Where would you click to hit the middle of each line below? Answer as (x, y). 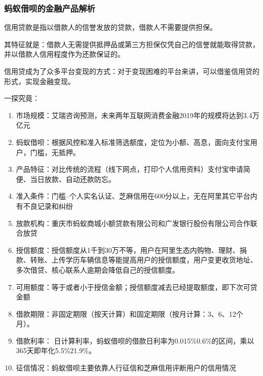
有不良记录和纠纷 (44, 205)
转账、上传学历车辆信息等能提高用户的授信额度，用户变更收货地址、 (144, 260)
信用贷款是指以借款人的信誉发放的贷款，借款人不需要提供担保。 (110, 27)
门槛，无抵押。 (55, 152)
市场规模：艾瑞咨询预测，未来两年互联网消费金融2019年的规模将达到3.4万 (138, 115)
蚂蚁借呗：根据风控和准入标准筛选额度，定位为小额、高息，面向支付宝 (133, 142)
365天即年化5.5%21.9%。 (56, 350)
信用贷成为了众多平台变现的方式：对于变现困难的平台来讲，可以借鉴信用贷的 (132, 71)
